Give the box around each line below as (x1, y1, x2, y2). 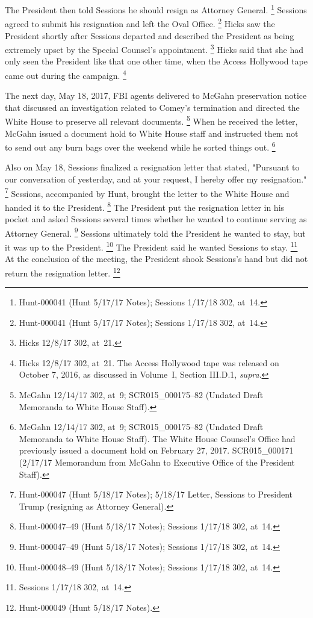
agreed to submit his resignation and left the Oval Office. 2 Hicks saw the (5, 16, 275, 30)
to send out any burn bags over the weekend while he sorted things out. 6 (5, 139, 276, 153)
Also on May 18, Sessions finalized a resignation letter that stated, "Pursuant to (5, 161, 300, 173)
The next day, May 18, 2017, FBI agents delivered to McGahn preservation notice (5, 89, 307, 102)
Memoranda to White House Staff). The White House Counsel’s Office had (19, 432, 296, 445)
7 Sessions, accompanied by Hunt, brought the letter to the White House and (5, 185, 290, 199)
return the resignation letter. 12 (5, 264, 120, 279)
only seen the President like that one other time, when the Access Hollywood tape (5, 55, 308, 67)
